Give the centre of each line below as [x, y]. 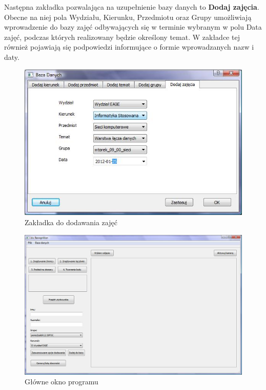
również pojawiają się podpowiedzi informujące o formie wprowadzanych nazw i [129, 47]
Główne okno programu [62, 382]
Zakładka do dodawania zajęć [71, 222]
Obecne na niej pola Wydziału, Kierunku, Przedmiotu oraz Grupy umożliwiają [128, 17]
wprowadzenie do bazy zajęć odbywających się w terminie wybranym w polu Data [133, 27]
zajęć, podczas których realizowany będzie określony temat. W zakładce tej [122, 37]
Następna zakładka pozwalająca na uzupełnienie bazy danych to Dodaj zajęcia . [132, 7]
